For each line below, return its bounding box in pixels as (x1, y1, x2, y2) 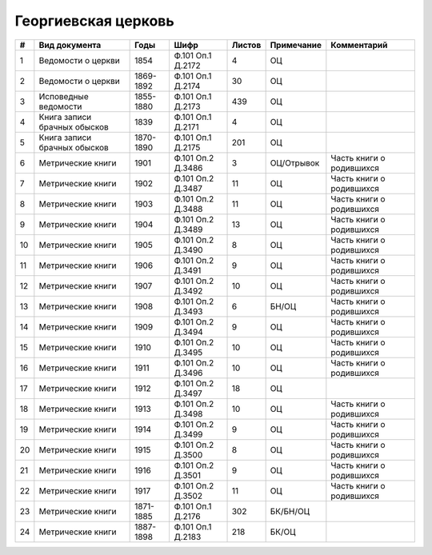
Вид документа (38, 39, 102, 50)
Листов (231, 39, 262, 50)
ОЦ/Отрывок (270, 157, 320, 168)
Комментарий (330, 39, 388, 50)
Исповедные (38, 90, 89, 102)
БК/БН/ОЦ (270, 505, 310, 517)
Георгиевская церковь (14, 12, 175, 30)
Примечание (270, 39, 322, 50)
